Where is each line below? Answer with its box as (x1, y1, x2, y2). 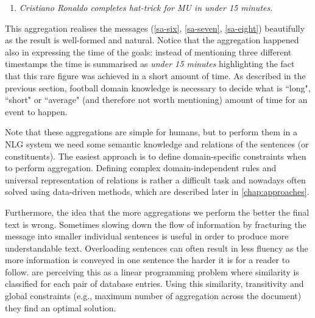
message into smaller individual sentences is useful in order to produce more (5, 230, 289, 242)
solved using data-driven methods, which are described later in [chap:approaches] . (5, 185, 310, 198)
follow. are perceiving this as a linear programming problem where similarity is (5, 265, 299, 278)
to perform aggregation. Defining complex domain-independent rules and (5, 161, 277, 174)
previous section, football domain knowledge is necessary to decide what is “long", (5, 81, 311, 94)
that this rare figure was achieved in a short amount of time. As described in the (5, 69, 306, 82)
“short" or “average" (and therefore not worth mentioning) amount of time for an (5, 93, 308, 106)
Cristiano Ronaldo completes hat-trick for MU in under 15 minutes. (19, 1, 273, 13)
